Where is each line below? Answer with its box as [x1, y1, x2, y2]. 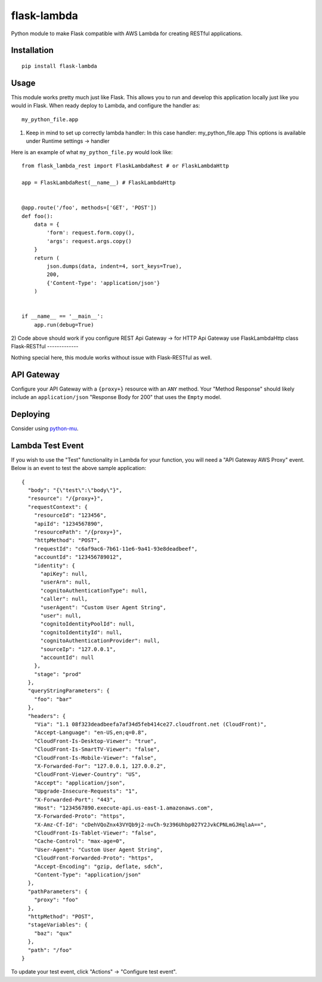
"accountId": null [40, 654, 94, 661]
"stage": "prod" [33, 671, 82, 677]
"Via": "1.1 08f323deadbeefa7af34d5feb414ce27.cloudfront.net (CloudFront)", [33, 721, 267, 728]
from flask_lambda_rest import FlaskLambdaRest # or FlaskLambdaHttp [21, 162, 230, 170]
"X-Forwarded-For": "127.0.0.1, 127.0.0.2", [33, 762, 166, 769]
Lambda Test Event [11, 440, 84, 450]
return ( [33, 254, 60, 261]
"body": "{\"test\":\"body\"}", [27, 487, 122, 494]
